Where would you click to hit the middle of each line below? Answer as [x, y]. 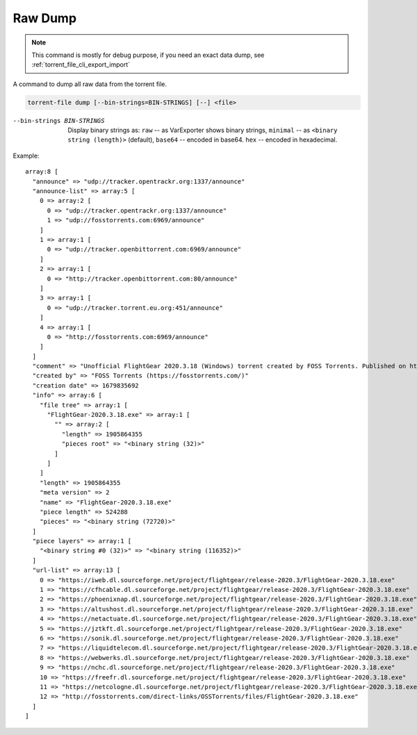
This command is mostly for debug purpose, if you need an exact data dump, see [148, 55]
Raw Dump [44, 18]
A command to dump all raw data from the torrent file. [90, 84]
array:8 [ [42, 172]
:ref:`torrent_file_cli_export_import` [81, 65]
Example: [26, 156]
